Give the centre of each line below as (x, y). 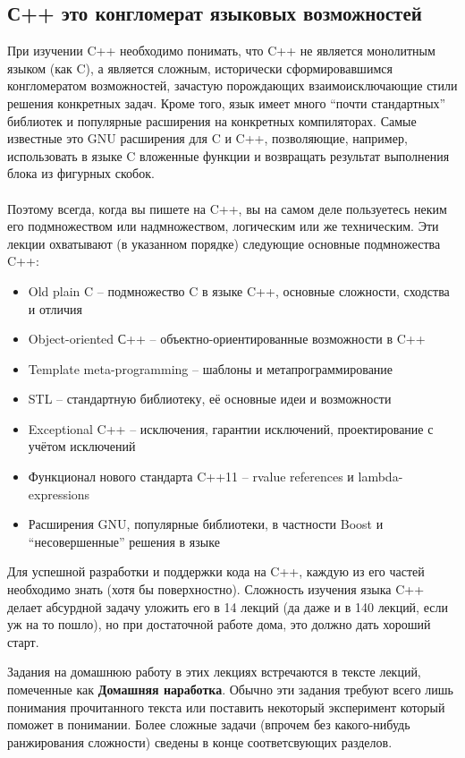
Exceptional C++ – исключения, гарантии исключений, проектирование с (231, 428)
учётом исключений (82, 446)
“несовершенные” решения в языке (124, 541)
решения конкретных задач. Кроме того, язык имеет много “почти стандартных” (227, 102)
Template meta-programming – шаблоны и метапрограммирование (211, 368)
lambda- (380, 477)
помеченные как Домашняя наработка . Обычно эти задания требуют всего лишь (230, 690)
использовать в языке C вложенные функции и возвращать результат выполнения (228, 155)
